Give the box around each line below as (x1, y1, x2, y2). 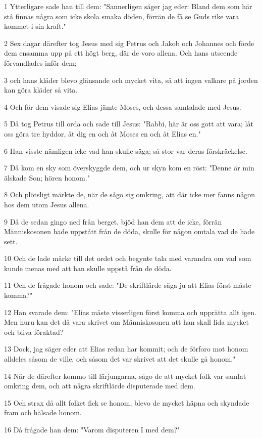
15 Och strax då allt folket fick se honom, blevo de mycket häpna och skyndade (4, 397, 249, 408)
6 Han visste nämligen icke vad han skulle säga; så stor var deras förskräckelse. (4, 145, 247, 156)
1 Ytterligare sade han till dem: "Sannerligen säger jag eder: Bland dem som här (4, 1, 252, 11)
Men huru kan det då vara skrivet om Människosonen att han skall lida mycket (4, 317, 249, 327)
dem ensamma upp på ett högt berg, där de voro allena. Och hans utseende (4, 48, 238, 58)
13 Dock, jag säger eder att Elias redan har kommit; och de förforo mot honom (4, 343, 248, 354)
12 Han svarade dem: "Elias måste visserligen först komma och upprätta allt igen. (4, 306, 256, 317)
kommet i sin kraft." (4, 21, 66, 31)
